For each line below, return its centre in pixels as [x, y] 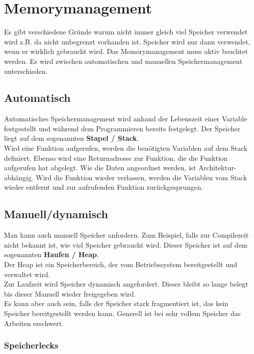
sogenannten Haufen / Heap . [51, 254]
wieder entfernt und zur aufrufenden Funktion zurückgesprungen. [104, 187]
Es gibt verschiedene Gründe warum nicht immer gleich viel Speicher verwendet [126, 32]
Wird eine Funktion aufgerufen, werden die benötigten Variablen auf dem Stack [126, 148]
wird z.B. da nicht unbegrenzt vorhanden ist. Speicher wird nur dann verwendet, [127, 41]
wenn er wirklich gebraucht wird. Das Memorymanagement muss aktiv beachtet [126, 51]
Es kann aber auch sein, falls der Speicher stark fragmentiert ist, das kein [116, 303]
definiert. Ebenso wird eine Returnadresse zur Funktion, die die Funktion [116, 158]
